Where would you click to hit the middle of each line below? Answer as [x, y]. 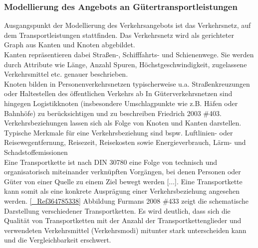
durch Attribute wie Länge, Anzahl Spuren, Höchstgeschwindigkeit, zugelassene [126, 64]
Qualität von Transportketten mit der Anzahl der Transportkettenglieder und [123, 220]
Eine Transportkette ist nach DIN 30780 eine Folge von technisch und [111, 162]
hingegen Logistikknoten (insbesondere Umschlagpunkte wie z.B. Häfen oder [121, 103]
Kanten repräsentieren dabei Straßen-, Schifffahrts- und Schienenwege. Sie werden [129, 54]
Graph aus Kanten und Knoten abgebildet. [70, 45]
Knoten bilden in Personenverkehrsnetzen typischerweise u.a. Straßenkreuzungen [127, 83]
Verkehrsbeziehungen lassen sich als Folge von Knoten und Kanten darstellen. [123, 123]
